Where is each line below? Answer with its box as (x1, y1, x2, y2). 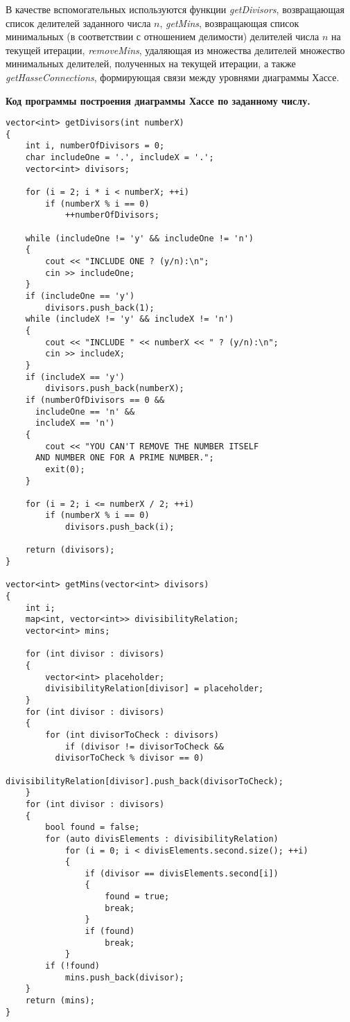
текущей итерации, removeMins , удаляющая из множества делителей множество (6, 42, 345, 57)
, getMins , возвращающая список (159, 15, 299, 30)
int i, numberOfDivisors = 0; (25, 141, 165, 151)
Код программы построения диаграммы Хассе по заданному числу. (6, 93, 310, 107)
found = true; (105, 892, 170, 902)
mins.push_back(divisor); (64, 972, 184, 982)
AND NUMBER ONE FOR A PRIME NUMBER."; (35, 453, 214, 463)
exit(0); (45, 464, 85, 474)
